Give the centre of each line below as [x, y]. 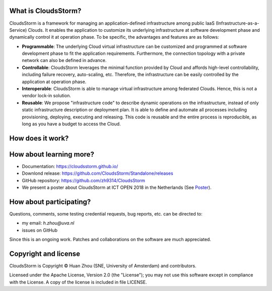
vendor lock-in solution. [47, 96]
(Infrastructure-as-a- [237, 23]
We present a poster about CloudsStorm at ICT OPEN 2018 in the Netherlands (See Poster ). [117, 188]
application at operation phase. [54, 82]
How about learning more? [52, 154]
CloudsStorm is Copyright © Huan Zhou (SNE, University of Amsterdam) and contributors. [103, 266]
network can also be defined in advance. [64, 60]
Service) [18, 30]
